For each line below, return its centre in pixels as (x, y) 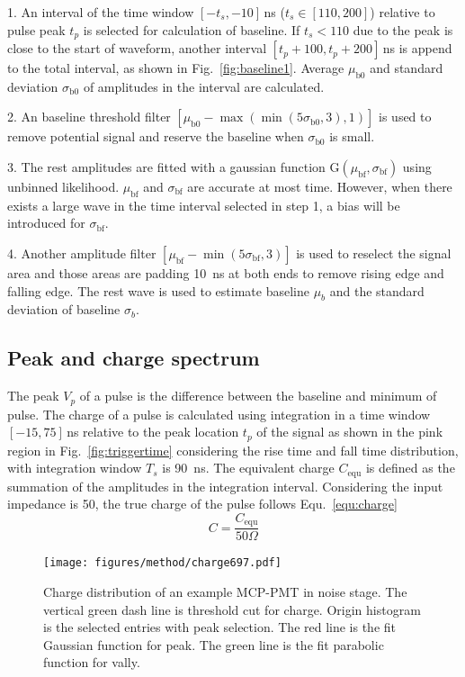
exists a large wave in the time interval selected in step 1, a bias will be (204, 205)
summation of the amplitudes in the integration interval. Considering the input (225, 486)
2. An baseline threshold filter (89, 117)
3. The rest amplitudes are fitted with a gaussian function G (174, 167)
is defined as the (410, 468)
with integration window (75, 468)
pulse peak (36, 29)
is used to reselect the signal (374, 253)
